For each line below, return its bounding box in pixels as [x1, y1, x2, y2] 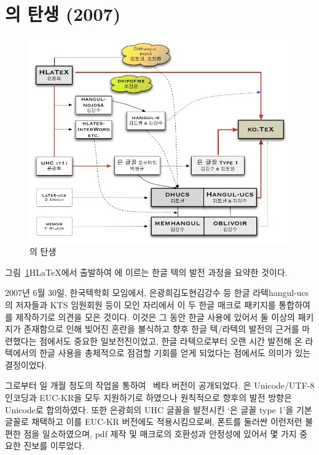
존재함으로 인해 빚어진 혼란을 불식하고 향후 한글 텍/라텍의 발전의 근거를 [23, 322, 299, 335]
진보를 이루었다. [23, 439, 85, 452]
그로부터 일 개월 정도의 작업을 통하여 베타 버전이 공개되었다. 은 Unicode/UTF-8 [5, 379, 315, 392]
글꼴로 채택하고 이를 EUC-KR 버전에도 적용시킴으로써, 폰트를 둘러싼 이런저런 [5, 415, 302, 428]
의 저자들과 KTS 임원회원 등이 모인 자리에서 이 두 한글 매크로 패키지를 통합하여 [5, 298, 310, 311]
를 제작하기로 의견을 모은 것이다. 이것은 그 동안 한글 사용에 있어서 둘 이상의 [5, 310, 295, 323]
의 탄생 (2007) [5, 1, 121, 26]
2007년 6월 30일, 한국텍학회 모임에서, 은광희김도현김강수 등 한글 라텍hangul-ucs [5, 286, 309, 299]
